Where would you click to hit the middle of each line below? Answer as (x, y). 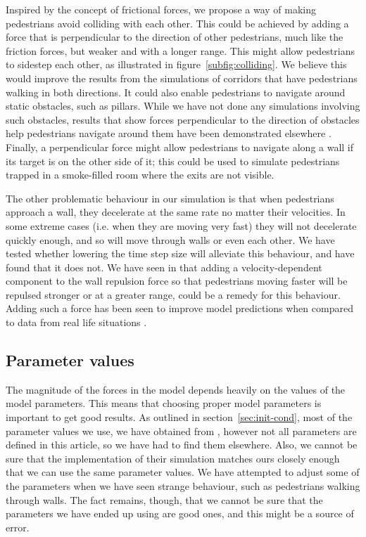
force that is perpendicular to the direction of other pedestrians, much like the (175, 37)
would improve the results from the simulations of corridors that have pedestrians (182, 78)
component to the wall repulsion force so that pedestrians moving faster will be (177, 281)
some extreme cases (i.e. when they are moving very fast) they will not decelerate (181, 225)
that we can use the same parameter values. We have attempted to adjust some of (183, 472)
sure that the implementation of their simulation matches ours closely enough (173, 458)
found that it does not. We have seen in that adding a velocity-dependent (164, 267)
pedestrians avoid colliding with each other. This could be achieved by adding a (177, 23)
